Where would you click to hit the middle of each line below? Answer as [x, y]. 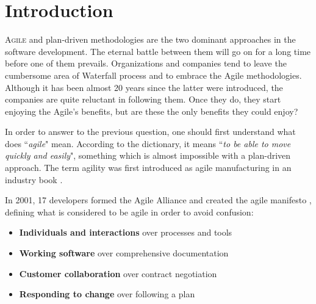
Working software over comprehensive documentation [124, 253]
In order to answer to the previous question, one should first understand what [150, 132]
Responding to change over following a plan [107, 294]
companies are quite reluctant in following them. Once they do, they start [143, 99]
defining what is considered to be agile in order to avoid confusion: [129, 212]
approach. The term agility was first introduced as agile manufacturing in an [148, 168]
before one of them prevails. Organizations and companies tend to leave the [146, 63]
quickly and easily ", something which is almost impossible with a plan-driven [148, 155]
